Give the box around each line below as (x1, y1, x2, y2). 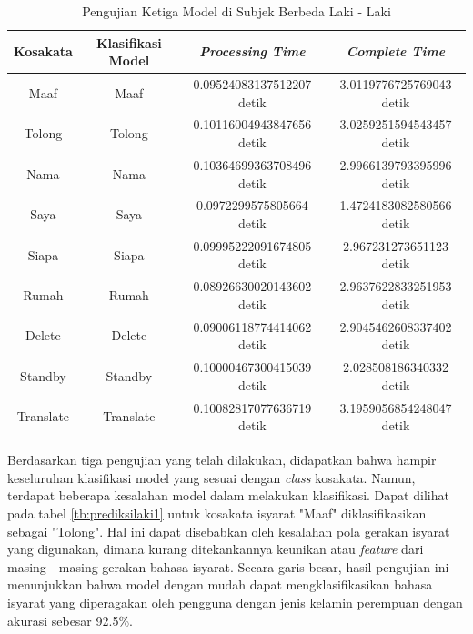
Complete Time (346, 42, 446, 61)
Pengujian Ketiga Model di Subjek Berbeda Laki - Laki (82, 2, 391, 20)
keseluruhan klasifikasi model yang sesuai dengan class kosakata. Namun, (7, 468, 416, 487)
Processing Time (199, 42, 306, 61)
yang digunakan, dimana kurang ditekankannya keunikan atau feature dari (7, 539, 424, 559)
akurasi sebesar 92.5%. (7, 610, 133, 629)
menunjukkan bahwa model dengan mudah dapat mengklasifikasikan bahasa (7, 575, 433, 594)
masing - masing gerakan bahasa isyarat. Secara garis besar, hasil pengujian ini (7, 557, 449, 576)
